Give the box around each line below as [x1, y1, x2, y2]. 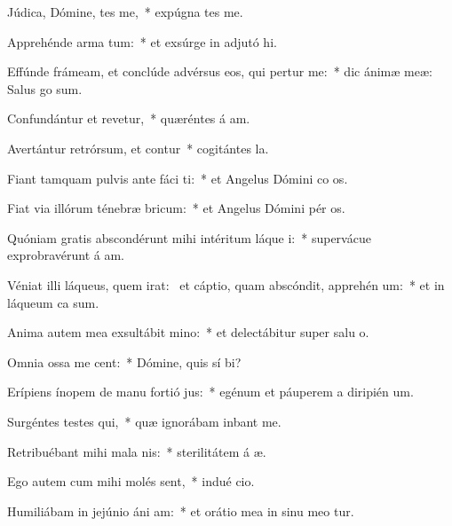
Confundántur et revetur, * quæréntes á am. [7, 109, 250, 128]
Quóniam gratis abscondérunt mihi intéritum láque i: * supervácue [7, 228, 371, 247]
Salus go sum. [7, 79, 83, 98]
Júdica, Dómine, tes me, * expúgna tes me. [7, 3, 243, 20]
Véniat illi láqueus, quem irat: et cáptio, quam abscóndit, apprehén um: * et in [7, 275, 445, 294]
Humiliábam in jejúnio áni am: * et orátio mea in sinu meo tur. [7, 501, 354, 520]
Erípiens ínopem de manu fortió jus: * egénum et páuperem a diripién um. [7, 382, 414, 401]
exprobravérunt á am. [7, 246, 124, 264]
